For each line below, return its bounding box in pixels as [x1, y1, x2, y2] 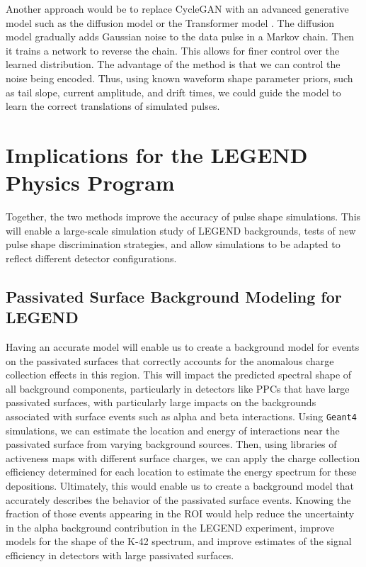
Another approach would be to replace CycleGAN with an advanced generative [6, 1, 349, 16]
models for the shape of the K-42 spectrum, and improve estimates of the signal [6, 534, 352, 549]
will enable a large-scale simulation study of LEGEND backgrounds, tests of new [6, 223, 356, 237]
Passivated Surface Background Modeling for [6, 285, 342, 307]
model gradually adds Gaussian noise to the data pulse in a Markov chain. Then [6, 29, 355, 44]
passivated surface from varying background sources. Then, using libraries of [6, 437, 337, 451]
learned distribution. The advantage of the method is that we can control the [6, 57, 341, 72]
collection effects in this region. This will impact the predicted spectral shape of [6, 367, 352, 382]
